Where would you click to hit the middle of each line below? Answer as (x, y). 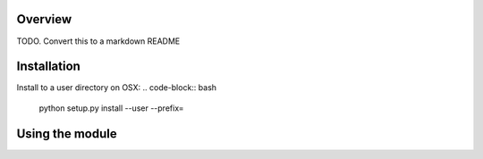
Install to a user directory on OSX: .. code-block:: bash (117, 88)
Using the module (67, 134)
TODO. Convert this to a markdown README (98, 41)
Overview (44, 19)
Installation (48, 67)
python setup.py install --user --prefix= (111, 108)
